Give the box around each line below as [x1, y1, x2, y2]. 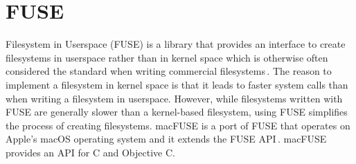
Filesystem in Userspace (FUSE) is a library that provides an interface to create [6, 37, 346, 51]
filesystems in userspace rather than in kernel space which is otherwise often [6, 50, 328, 64]
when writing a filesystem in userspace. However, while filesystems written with [6, 91, 343, 105]
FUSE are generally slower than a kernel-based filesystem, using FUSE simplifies [6, 104, 348, 119]
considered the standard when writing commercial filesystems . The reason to [6, 64, 332, 78]
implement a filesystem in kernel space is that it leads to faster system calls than [6, 77, 348, 91]
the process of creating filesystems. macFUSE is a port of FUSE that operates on [6, 118, 350, 132]
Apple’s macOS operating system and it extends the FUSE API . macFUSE [6, 131, 327, 146]
